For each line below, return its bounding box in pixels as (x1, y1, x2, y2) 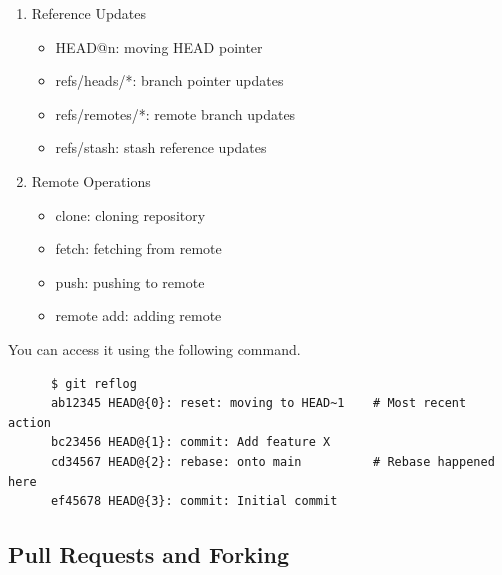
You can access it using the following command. (8, 338, 301, 359)
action (8, 415, 51, 430)
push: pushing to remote (55, 271, 205, 292)
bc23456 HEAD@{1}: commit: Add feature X (50, 435, 331, 450)
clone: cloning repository (55, 204, 206, 225)
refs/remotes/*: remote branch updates (55, 103, 296, 124)
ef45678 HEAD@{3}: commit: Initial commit (50, 494, 338, 509)
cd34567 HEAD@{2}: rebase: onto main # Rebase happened (50, 454, 495, 469)
